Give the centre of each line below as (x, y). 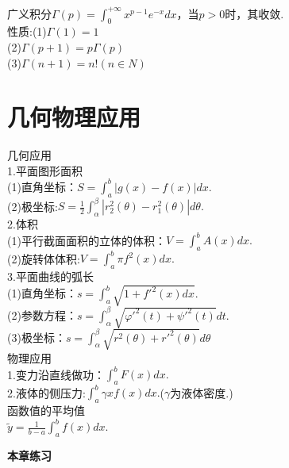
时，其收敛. (254, 13)
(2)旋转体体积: (44, 258)
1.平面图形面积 (45, 170)
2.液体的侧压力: (46, 392)
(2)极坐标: (33, 206)
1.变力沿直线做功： (56, 374)
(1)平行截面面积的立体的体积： (87, 240)
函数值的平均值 (46, 410)
